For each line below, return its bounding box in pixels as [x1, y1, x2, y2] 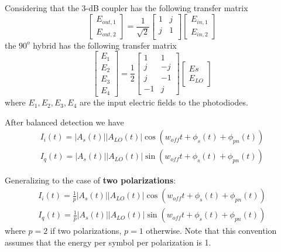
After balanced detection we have [5, 115, 124, 128]
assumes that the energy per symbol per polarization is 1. [5, 236, 211, 248]
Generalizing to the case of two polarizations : [5, 174, 176, 186]
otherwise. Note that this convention [146, 224, 277, 237]
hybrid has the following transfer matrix [33, 39, 177, 51]
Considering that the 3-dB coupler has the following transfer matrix [5, 2, 248, 13]
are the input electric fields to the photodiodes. [79, 96, 248, 108]
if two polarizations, [50, 224, 122, 237]
